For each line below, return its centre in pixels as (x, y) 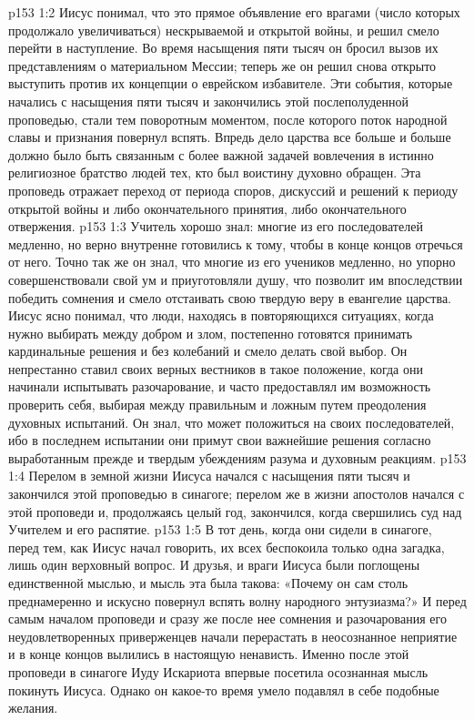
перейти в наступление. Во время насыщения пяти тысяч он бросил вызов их (223, 48)
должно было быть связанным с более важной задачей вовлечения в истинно (221, 154)
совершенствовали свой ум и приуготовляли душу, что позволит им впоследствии (236, 279)
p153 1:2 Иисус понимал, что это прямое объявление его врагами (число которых (234, 12)
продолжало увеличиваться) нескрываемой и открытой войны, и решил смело (224, 30)
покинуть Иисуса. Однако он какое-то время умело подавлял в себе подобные (224, 690)
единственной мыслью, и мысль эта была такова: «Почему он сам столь (208, 583)
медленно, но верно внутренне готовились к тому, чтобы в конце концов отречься (236, 243)
